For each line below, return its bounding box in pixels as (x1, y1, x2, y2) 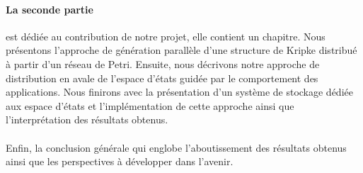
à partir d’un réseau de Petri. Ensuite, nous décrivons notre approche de (6, 56, 320, 71)
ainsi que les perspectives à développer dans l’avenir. (6, 154, 234, 169)
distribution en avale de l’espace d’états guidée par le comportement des (6, 70, 318, 85)
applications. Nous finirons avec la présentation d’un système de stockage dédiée (6, 84, 353, 99)
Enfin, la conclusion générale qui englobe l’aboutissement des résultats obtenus (6, 140, 347, 155)
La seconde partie (6, 1, 93, 16)
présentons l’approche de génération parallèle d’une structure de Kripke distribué (6, 43, 357, 57)
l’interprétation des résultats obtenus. (6, 112, 168, 127)
